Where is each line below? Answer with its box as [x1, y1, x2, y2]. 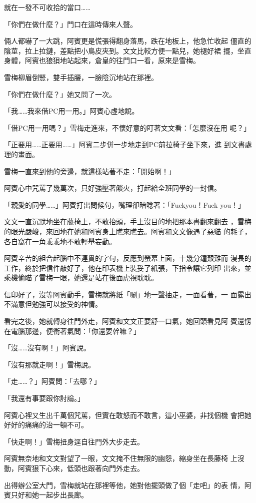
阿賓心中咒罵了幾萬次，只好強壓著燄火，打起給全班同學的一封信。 [4, 183, 221, 193]
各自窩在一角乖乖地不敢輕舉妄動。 [4, 236, 116, 246]
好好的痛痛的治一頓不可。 [4, 419, 88, 430]
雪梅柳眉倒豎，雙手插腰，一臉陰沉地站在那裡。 [4, 72, 158, 82]
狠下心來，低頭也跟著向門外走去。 [31, 463, 144, 473]
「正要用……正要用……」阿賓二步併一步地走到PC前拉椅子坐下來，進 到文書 [4, 139, 245, 150]
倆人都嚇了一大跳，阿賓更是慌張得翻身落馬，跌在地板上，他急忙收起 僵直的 [4, 36, 251, 46]
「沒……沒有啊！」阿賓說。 [4, 342, 90, 353]
